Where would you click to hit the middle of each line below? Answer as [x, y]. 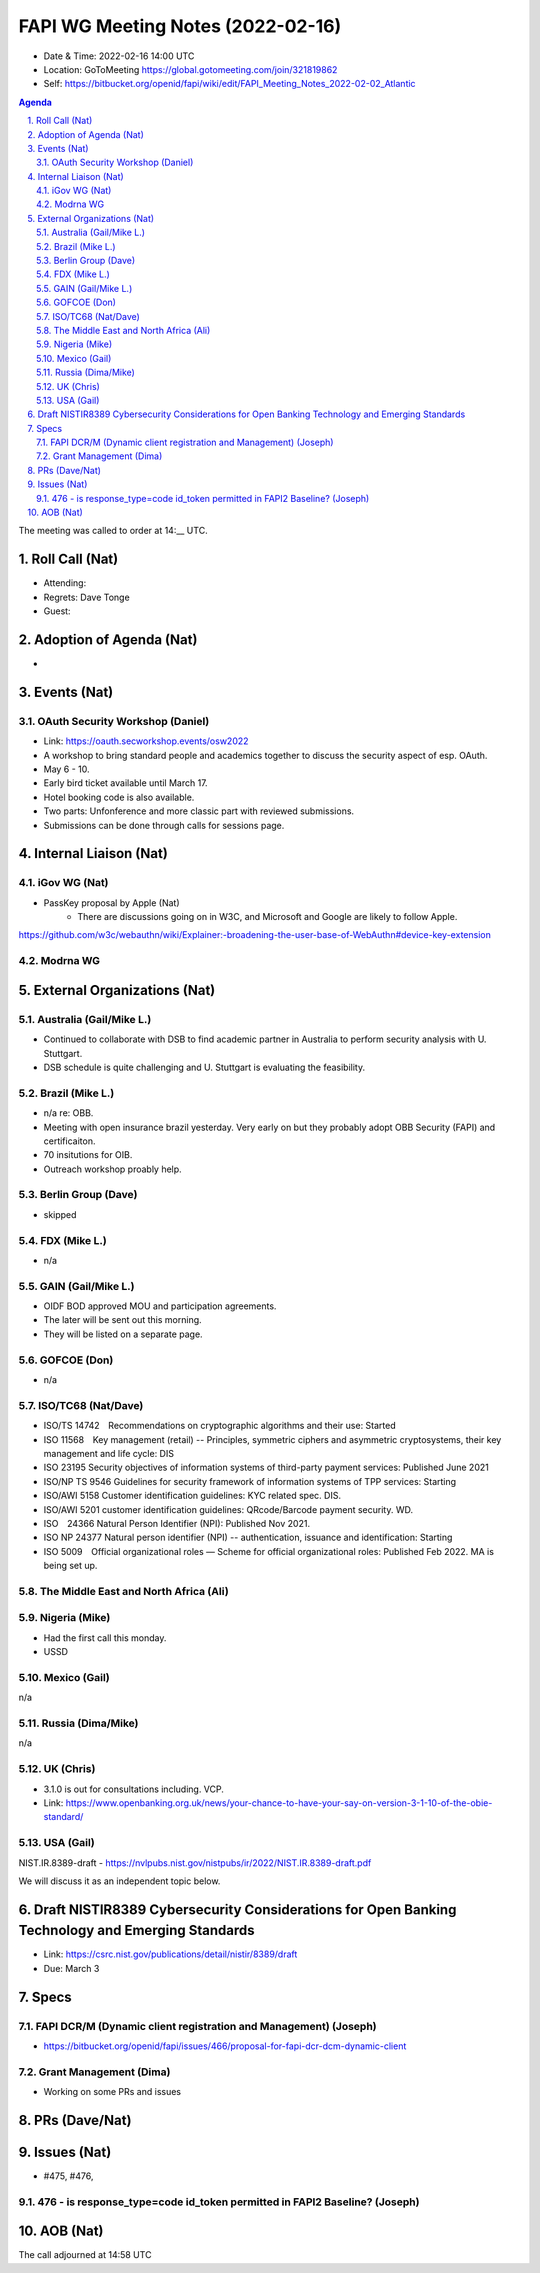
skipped [60, 1214]
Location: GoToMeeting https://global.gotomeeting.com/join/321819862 [190, 69]
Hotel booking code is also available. [119, 797]
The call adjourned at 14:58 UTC [85, 2255]
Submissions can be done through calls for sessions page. [164, 825]
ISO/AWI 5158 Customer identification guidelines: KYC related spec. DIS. [192, 1496]
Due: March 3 [71, 1968]
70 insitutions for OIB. [88, 1155]
